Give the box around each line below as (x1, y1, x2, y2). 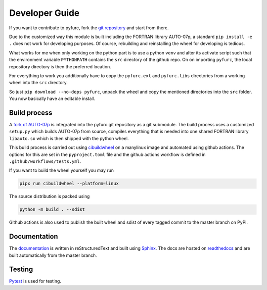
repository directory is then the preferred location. (9, 63, 111, 69)
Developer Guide (9, 7, 80, 18)
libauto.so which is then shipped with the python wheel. (9, 135, 129, 141)
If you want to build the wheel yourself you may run (9, 167, 114, 173)
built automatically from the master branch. (9, 252, 97, 258)
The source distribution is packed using (9, 193, 90, 199)
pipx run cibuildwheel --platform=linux (19, 181, 119, 187)
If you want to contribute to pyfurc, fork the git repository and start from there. (9, 25, 169, 31)
